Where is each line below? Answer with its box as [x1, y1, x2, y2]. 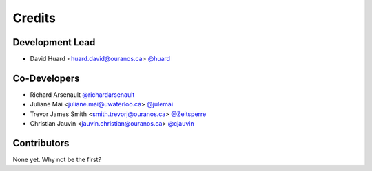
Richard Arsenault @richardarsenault [30, 90, 135, 99]
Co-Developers [12, 72, 80, 84]
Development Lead [12, 36, 96, 48]
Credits [12, 10, 56, 25]
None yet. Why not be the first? [12, 155, 102, 164]
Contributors [12, 137, 70, 149]
